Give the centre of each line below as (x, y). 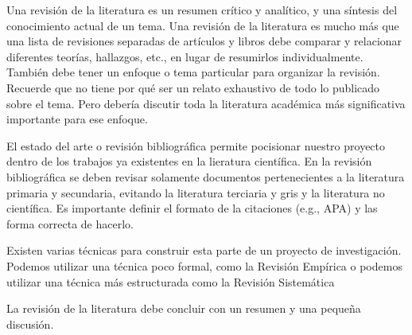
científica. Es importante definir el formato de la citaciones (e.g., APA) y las (192, 208)
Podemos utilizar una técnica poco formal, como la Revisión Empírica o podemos (204, 265)
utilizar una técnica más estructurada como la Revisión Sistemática (171, 281)
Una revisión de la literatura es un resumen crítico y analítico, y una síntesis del (202, 10)
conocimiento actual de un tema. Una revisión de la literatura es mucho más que (203, 25)
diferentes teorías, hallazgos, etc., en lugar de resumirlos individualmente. (185, 56)
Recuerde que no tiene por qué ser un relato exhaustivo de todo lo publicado (193, 87)
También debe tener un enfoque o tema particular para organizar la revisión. (193, 72)
